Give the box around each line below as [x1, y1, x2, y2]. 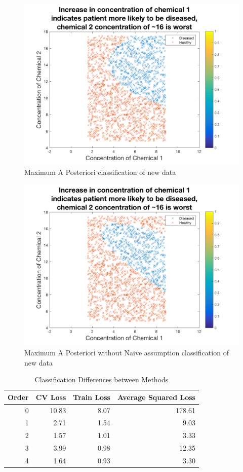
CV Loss [35, 391, 66, 402]
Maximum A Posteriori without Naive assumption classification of [24, 347, 229, 357]
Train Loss [73, 391, 110, 402]
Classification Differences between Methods [34, 374, 169, 385]
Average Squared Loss [117, 391, 195, 402]
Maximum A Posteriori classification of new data [24, 167, 176, 177]
